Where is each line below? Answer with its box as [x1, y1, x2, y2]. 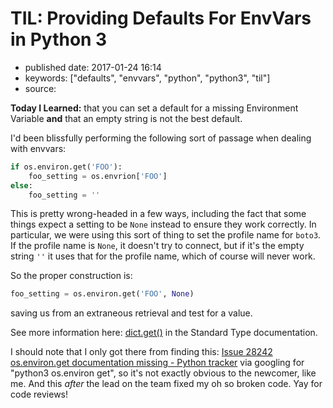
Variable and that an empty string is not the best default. [10, 112, 243, 124]
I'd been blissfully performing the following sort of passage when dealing [10, 132, 312, 144]
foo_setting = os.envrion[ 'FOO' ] [28, 171, 168, 181]
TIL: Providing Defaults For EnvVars [10, 7, 312, 30]
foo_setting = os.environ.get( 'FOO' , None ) [10, 289, 195, 299]
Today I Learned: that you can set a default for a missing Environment [10, 102, 299, 114]
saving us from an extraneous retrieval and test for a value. [10, 307, 253, 319]
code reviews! [10, 388, 69, 401]
